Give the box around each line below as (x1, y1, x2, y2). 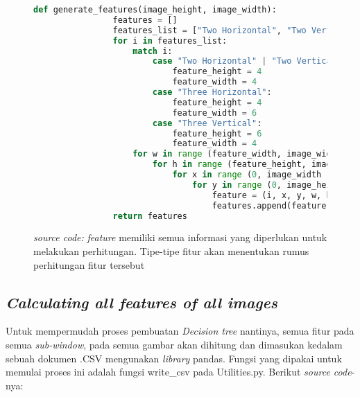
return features (112, 211, 187, 221)
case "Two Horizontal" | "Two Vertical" (152, 56, 341, 67)
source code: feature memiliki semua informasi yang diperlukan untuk (33, 230, 327, 245)
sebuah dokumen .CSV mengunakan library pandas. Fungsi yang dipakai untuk (6, 351, 342, 365)
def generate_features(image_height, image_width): (33, 5, 277, 15)
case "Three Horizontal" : (152, 87, 272, 97)
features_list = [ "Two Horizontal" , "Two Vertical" (112, 25, 357, 35)
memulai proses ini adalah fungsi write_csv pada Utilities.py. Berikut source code (6, 364, 352, 379)
